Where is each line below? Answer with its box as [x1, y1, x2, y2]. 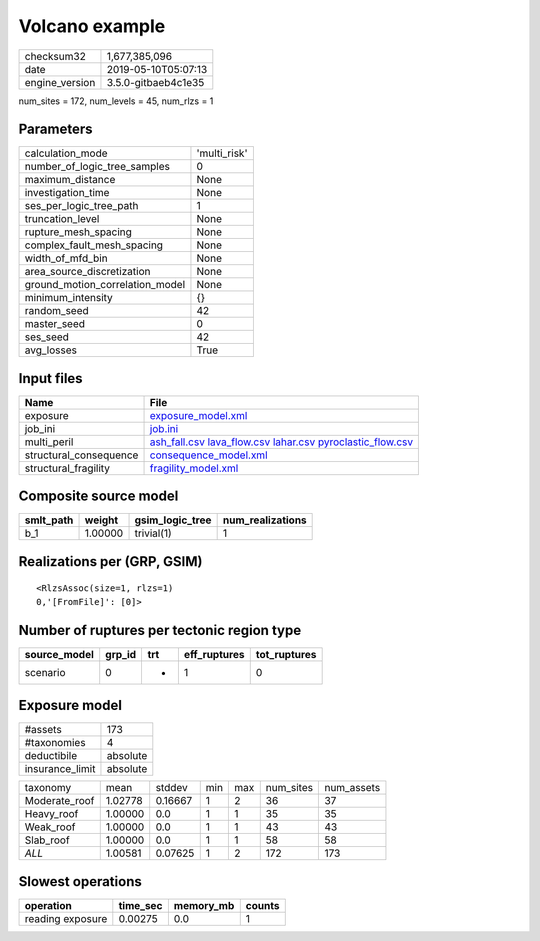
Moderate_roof [24, 794, 95, 808]
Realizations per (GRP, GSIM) [18, 553, 203, 570]
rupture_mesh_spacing [24, 225, 132, 239]
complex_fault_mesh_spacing [24, 238, 164, 252]
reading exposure [24, 911, 108, 925]
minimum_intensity [24, 291, 114, 305]
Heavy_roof [24, 807, 79, 821]
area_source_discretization [24, 265, 151, 279]
